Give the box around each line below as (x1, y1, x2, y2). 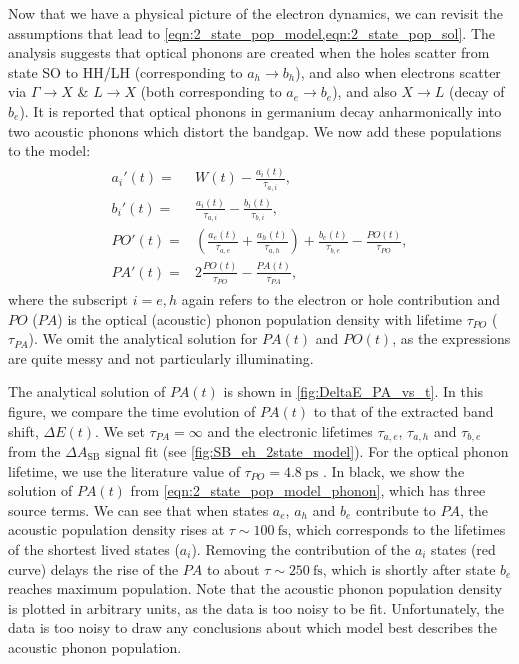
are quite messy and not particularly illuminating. (8, 347, 314, 368)
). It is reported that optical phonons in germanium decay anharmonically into (19, 100, 502, 121)
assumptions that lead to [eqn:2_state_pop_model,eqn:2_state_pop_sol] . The (8, 22, 495, 43)
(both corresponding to (140, 81, 282, 102)
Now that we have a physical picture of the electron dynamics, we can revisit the (8, 3, 503, 23)
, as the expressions (392, 328, 511, 349)
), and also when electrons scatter (295, 61, 501, 82)
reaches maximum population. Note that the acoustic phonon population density (8, 578, 503, 599)
